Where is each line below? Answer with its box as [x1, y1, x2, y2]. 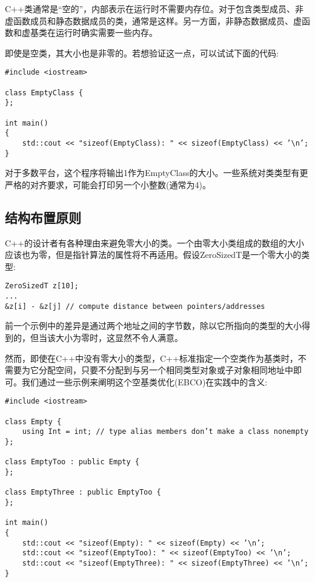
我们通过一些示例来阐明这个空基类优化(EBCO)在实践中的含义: [21, 375, 268, 388]
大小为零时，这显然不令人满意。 [55, 331, 183, 344]
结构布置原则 [5, 208, 81, 226]
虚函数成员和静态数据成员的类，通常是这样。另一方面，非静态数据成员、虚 [5, 14, 302, 27]
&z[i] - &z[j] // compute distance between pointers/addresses [5, 302, 265, 311]
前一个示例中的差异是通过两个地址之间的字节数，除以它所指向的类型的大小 [5, 319, 302, 332]
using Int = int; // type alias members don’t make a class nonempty [22, 427, 309, 436]
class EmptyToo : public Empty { [5, 458, 139, 467]
